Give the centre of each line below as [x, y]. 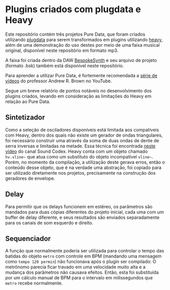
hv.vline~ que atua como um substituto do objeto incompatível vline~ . [79, 156]
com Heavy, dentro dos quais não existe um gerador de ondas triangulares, [84, 135]
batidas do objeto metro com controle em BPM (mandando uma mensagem [83, 256]
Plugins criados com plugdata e [73, 9]
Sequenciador [28, 238]
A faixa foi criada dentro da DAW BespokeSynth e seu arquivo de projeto [81, 60]
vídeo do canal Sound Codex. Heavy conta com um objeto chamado [77, 151]
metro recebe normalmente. [34, 283]
